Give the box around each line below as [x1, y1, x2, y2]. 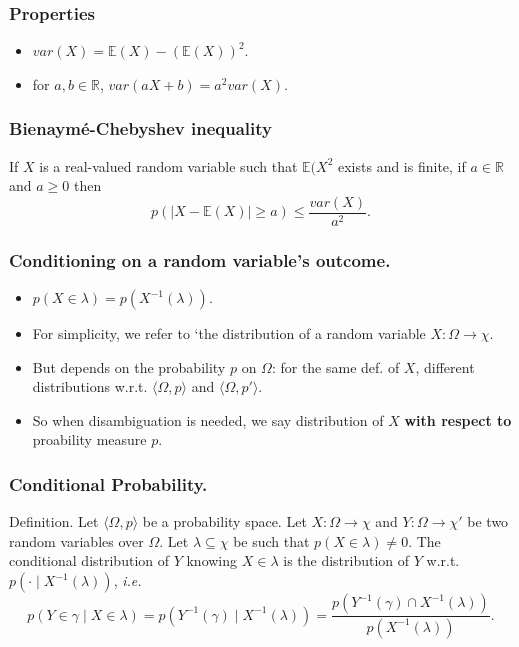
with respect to [404, 409, 512, 430]
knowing [186, 550, 238, 571]
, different [415, 356, 475, 377]
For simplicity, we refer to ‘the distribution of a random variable [32, 323, 426, 344]
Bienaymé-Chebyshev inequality [9, 116, 272, 141]
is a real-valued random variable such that [39, 155, 298, 176]
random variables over [9, 530, 144, 551]
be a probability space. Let [142, 511, 307, 532]
